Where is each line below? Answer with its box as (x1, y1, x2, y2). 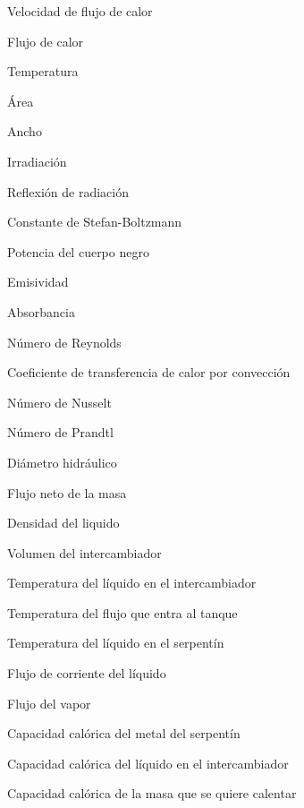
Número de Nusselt (7, 392, 112, 411)
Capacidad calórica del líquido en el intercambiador (7, 753, 289, 772)
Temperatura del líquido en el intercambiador (7, 573, 257, 592)
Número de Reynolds (7, 332, 122, 351)
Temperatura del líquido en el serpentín (7, 633, 224, 652)
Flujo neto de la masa (7, 483, 127, 502)
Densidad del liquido (7, 513, 120, 532)
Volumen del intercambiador (7, 543, 162, 562)
